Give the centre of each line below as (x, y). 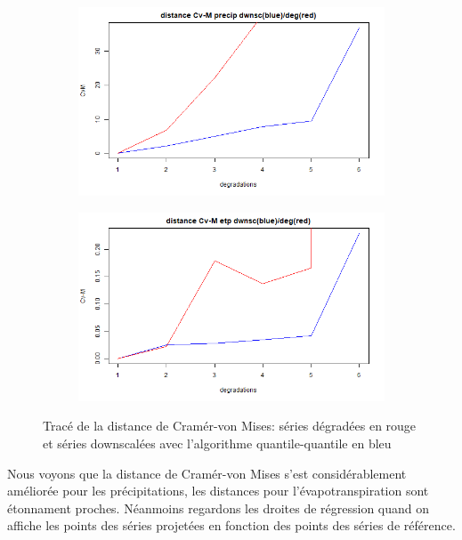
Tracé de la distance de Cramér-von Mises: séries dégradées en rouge (230, 426)
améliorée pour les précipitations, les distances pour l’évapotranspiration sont (218, 491)
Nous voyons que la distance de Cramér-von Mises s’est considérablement (207, 473)
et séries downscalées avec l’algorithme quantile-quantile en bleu (217, 443)
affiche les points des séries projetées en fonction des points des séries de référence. (231, 525)
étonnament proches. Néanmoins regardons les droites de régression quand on (219, 508)
